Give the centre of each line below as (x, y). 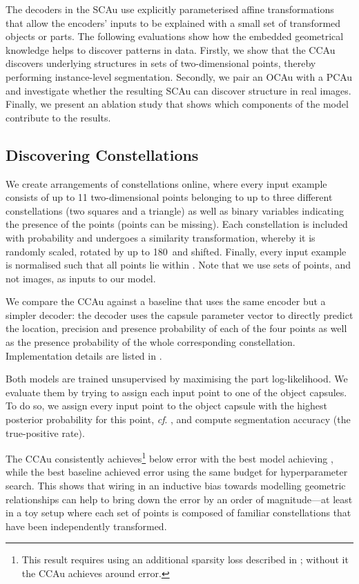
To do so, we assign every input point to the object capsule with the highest (166, 406)
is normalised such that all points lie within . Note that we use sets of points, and (178, 265)
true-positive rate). (45, 432)
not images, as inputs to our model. (81, 278)
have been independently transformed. (86, 526)
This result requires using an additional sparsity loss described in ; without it (185, 559)
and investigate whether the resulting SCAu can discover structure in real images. (178, 90)
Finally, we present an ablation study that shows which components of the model (177, 104)
